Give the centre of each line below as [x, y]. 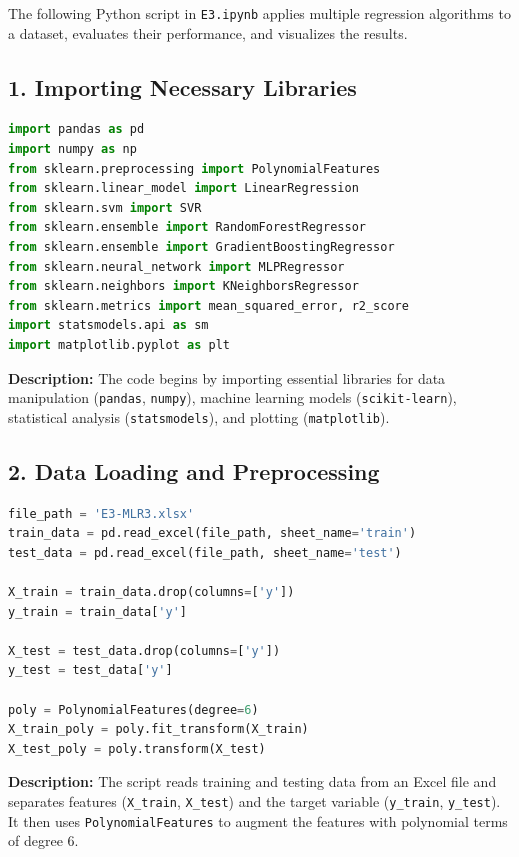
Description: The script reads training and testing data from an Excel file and [252, 781]
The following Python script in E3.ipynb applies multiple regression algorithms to [259, 13]
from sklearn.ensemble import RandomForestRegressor [187, 227]
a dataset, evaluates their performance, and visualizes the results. [208, 32]
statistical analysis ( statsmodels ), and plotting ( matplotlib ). [199, 416]
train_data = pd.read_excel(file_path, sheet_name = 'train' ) [212, 533]
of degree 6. [43, 840]
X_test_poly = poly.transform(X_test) [137, 748]
